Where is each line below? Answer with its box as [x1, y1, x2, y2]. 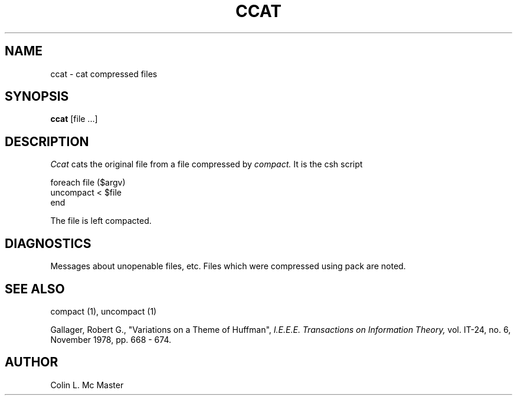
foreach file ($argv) [50, 177, 126, 188]
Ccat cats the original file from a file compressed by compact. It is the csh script [50, 159, 363, 170]
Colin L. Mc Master [50, 379, 124, 390]
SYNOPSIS [5, 89, 69, 104]
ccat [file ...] [50, 114, 98, 124]
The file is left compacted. [50, 216, 152, 226]
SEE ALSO [5, 281, 65, 296]
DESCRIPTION [5, 134, 89, 149]
